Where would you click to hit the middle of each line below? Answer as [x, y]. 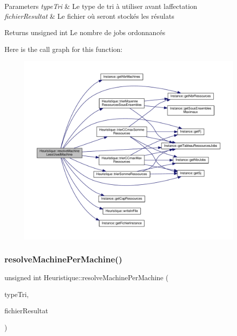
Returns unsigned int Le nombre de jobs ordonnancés [85, 32]
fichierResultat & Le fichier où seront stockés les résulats [89, 16]
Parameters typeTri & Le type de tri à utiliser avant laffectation [101, 6]
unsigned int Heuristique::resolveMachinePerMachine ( [86, 277]
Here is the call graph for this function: [64, 49]
